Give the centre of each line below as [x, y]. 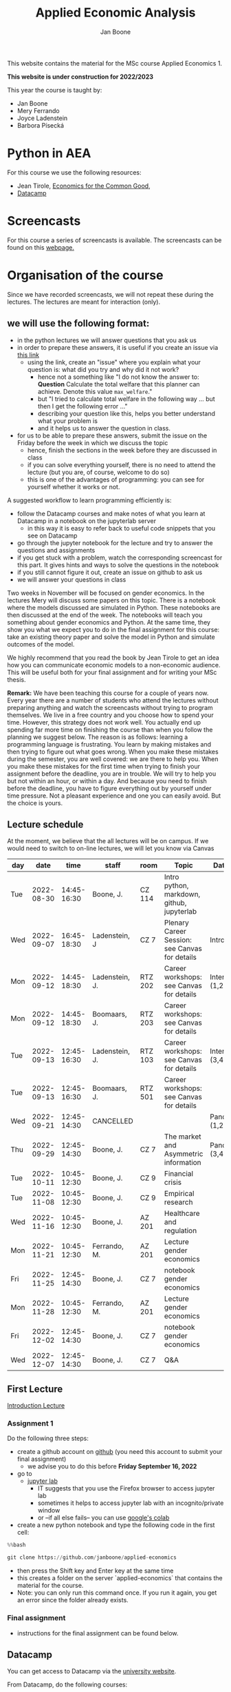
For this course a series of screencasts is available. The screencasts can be [114, 240]
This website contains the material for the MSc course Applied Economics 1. [114, 63]
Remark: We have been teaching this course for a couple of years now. [108, 693]
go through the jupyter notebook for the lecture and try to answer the [115, 542]
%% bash [16, 1545]
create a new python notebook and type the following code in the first [116, 1525]
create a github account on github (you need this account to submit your [120, 1452]
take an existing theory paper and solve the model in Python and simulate [111, 637]
